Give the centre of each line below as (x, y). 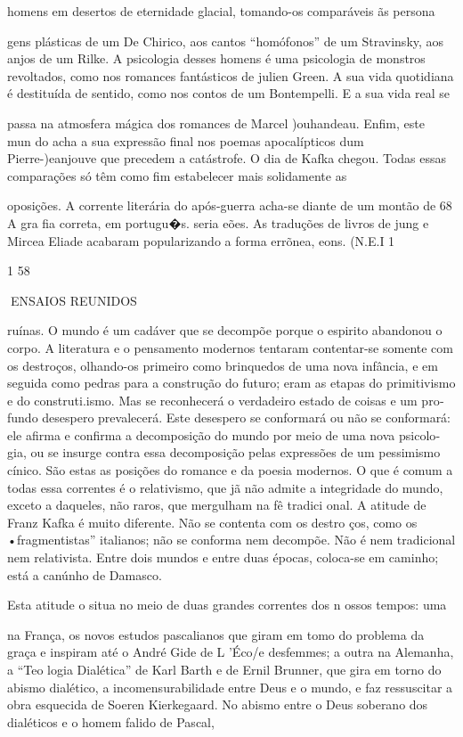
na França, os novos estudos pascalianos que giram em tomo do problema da (216, 634)
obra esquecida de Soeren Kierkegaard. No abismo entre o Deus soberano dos (218, 704)
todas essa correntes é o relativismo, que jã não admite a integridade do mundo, (225, 487)
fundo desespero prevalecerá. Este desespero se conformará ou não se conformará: (229, 418)
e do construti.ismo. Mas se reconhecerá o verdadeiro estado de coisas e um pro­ (226, 400)
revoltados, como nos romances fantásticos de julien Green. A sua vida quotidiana (231, 75)
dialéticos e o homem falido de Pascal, (111, 721)
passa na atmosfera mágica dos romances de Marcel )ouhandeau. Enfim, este (216, 123)
